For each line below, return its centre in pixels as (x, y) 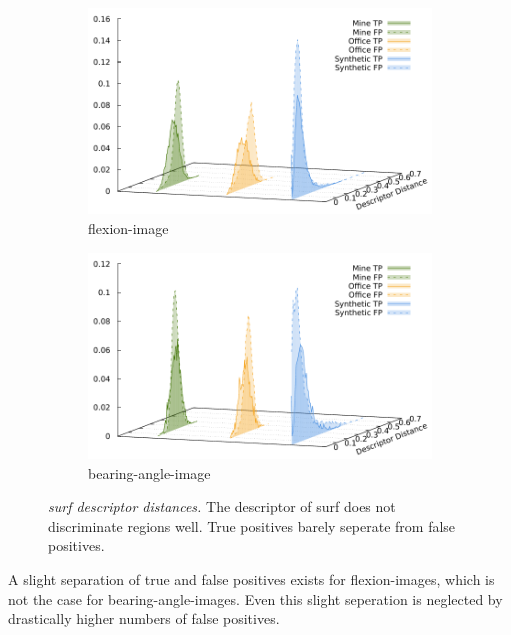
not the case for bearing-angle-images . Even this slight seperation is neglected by (255, 598)
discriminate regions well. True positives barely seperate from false (252, 525)
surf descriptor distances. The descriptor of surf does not (222, 506)
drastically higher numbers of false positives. (144, 618)
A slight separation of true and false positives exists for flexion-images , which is (251, 578)
